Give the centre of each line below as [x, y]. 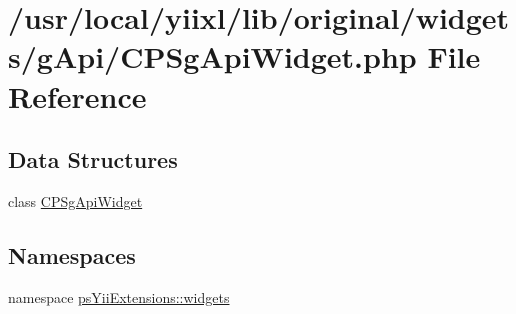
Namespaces [72, 254]
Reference [77, 95]
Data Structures [93, 159]
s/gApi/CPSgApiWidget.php [212, 56]
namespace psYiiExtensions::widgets [119, 296]
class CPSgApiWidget [75, 200]
